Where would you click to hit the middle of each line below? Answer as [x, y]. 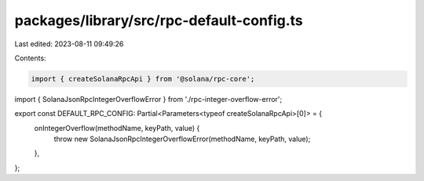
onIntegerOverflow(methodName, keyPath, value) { [117, 128]
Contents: [30, 58]
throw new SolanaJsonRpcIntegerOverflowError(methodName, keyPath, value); [182, 139]
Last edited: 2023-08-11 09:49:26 [69, 44]
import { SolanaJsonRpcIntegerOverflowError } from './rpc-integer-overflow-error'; [148, 99]
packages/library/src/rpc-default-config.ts [159, 20]
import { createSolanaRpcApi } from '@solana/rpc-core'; [143, 79]
